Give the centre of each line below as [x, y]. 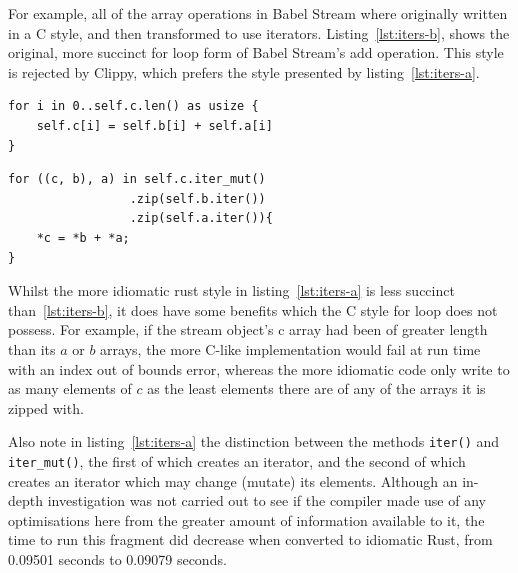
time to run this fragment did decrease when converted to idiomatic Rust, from [250, 539]
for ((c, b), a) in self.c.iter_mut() [137, 179]
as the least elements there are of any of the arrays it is [316, 388]
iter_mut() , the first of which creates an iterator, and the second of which [237, 460]
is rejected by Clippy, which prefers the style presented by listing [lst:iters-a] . [244, 71]
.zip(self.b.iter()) [197, 198]
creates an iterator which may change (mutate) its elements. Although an [233, 480]
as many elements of [70, 388]
